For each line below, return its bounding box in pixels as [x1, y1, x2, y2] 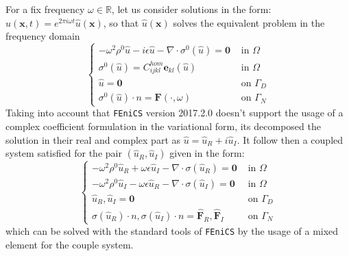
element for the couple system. [5, 237, 134, 251]
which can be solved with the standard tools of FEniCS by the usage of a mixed [5, 223, 339, 238]
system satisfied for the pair [5, 146, 122, 160]
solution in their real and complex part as [5, 132, 181, 146]
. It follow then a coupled [237, 132, 344, 146]
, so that [103, 15, 139, 29]
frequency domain [5, 29, 80, 43]
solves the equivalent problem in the [173, 15, 325, 29]
